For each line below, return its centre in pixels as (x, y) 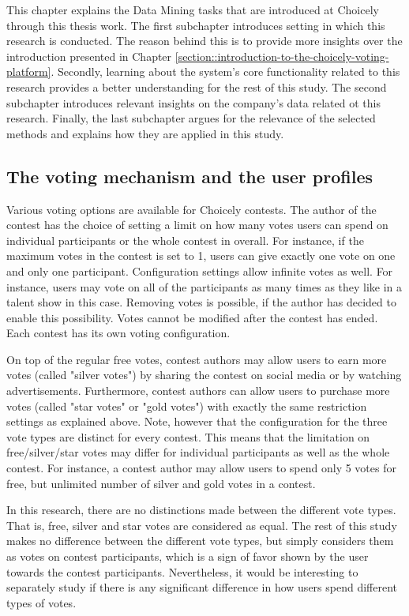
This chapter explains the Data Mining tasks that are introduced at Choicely (193, 9)
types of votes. (41, 602)
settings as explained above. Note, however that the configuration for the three (197, 421)
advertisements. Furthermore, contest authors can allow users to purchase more (198, 391)
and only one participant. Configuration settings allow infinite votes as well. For (200, 270)
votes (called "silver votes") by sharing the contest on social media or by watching (204, 375)
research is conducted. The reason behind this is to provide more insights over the (204, 41)
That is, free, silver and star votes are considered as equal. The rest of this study (202, 525)
